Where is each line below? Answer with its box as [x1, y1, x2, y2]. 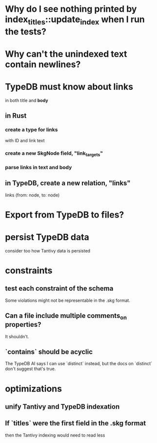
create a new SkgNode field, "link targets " [5, 149, 103, 157]
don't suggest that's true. [5, 366, 56, 372]
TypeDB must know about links [5, 81, 133, 93]
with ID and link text [5, 137, 45, 143]
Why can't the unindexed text [5, 48, 128, 59]
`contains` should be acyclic [5, 348, 93, 356]
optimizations [5, 383, 62, 394]
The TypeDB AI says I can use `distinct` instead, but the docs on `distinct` [5, 361, 153, 367]
